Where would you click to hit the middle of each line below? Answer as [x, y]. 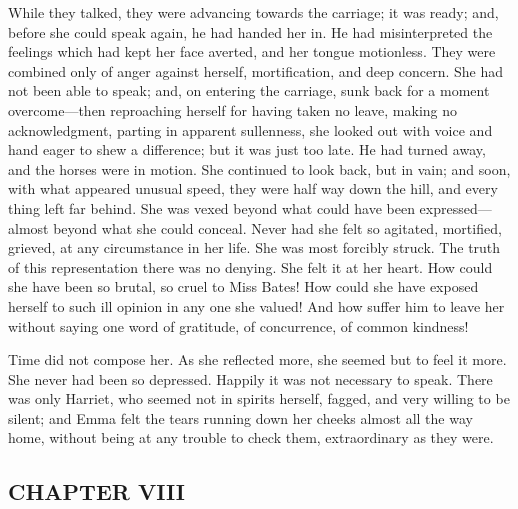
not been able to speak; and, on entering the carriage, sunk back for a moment [249, 90]
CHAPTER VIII [97, 491]
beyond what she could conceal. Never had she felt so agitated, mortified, [277, 227]
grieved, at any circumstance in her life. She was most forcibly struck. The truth [254, 247]
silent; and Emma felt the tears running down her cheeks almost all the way [240, 417]
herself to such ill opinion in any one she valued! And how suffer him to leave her [256, 305]
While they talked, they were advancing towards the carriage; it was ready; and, [253, 12]
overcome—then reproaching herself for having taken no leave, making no [233, 109]
